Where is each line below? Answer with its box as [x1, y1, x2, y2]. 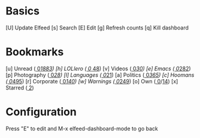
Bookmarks [5, 45, 64, 59]
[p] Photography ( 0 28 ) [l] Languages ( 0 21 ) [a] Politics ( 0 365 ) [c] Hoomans [5, 71, 195, 79]
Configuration [5, 105, 77, 119]
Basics [5, 4, 40, 18]
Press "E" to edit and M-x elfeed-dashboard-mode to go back [5, 125, 158, 132]
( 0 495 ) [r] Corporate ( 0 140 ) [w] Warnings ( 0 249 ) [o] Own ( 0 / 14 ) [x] [5, 77, 178, 85]
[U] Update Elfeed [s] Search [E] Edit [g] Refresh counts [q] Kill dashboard [5, 24, 189, 31]
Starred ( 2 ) [5, 84, 34, 91]
